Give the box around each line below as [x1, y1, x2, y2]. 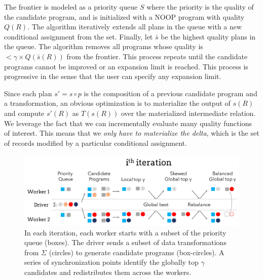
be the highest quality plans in [161, 31, 256, 42]
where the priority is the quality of [146, 2, 254, 12]
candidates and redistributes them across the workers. [24, 266, 192, 277]
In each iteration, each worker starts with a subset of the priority [24, 227, 227, 237]
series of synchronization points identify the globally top [24, 257, 199, 267]
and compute [4, 107, 45, 118]
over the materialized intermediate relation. [121, 107, 256, 118]
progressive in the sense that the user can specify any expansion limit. [4, 71, 221, 82]
